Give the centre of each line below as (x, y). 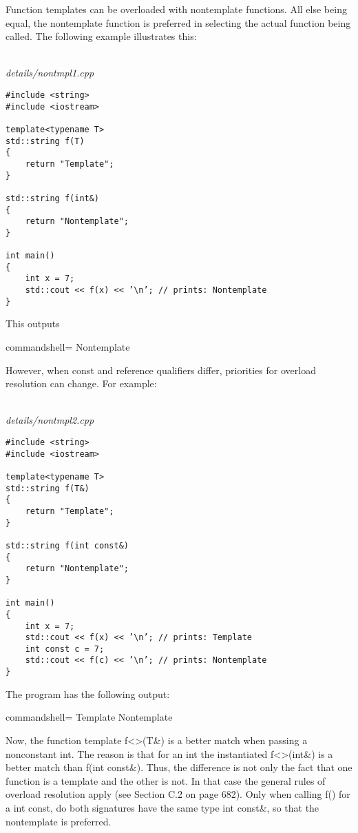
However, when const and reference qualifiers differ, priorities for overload (161, 370)
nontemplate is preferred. (59, 821)
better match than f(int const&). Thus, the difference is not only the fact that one (179, 767)
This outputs (33, 323)
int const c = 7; (65, 649)
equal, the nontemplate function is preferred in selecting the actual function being (178, 22)
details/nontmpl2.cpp (50, 420)
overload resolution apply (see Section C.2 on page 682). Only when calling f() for (178, 794)
